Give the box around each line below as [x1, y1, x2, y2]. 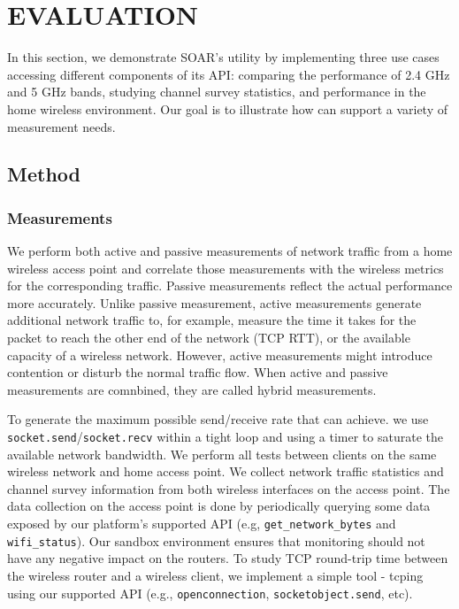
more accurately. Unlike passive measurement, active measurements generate [7, 293, 422, 312]
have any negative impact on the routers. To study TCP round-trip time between [7, 549, 448, 567]
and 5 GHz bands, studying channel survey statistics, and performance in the [7, 82, 426, 101]
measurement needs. [7, 117, 116, 135]
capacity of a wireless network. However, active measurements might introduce [7, 345, 432, 364]
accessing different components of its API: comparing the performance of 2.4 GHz [7, 65, 450, 83]
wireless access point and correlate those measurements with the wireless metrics [7, 258, 444, 277]
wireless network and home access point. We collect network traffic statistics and [7, 462, 444, 481]
